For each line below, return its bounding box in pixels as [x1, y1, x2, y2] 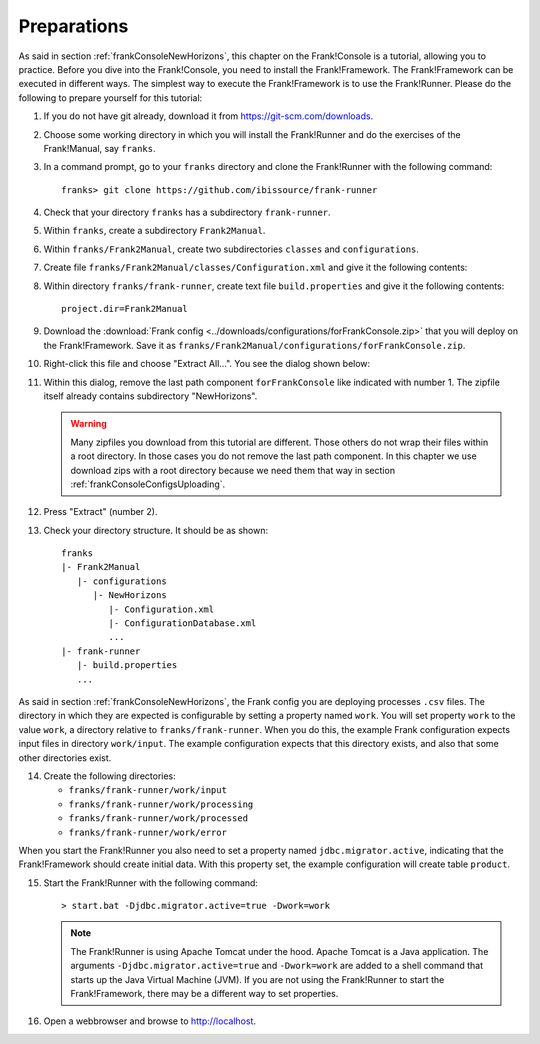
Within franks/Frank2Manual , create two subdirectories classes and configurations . [43, 243, 420, 255]
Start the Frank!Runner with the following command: [43, 876, 259, 889]
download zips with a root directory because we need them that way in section [70, 464, 395, 476]
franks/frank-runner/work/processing [68, 798, 254, 810]
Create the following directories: [43, 770, 177, 782]
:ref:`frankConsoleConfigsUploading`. [70, 478, 226, 490]
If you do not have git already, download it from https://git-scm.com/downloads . [43, 110, 374, 122]
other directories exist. [18, 751, 112, 764]
